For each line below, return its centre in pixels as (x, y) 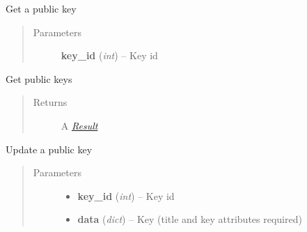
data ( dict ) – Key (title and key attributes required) (190, 219)
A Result (79, 125)
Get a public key (41, 8)
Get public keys (39, 78)
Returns (50, 102)
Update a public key (49, 149)
